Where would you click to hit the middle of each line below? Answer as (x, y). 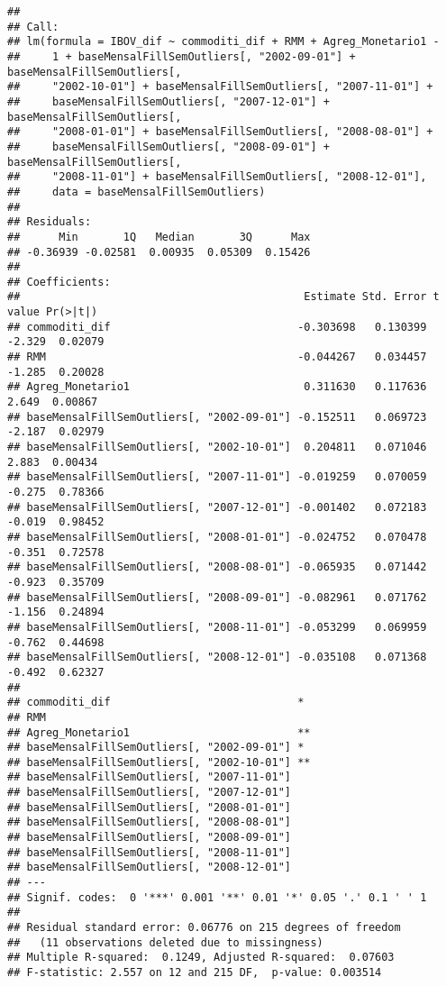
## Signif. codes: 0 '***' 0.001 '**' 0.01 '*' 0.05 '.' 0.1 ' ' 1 (217, 897)
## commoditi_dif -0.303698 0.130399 (217, 327)
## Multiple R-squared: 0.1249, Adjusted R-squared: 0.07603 (201, 958)
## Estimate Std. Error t (223, 297)
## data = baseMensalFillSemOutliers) (137, 192)
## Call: (33, 27)
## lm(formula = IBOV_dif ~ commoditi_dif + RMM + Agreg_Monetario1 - (223, 42)
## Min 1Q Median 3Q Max (159, 237)
